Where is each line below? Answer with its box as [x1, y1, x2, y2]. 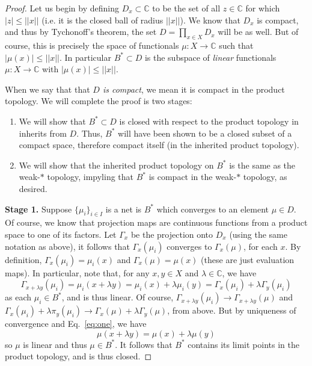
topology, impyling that [47, 170, 134, 183]
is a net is [105, 202, 142, 215]
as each [5, 291, 32, 303]
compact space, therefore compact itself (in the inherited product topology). [19, 138, 299, 151]
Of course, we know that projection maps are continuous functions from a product [5, 216, 308, 229]
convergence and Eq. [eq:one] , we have [5, 317, 147, 330]
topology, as [243, 170, 287, 183]
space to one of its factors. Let [5, 228, 117, 240]
